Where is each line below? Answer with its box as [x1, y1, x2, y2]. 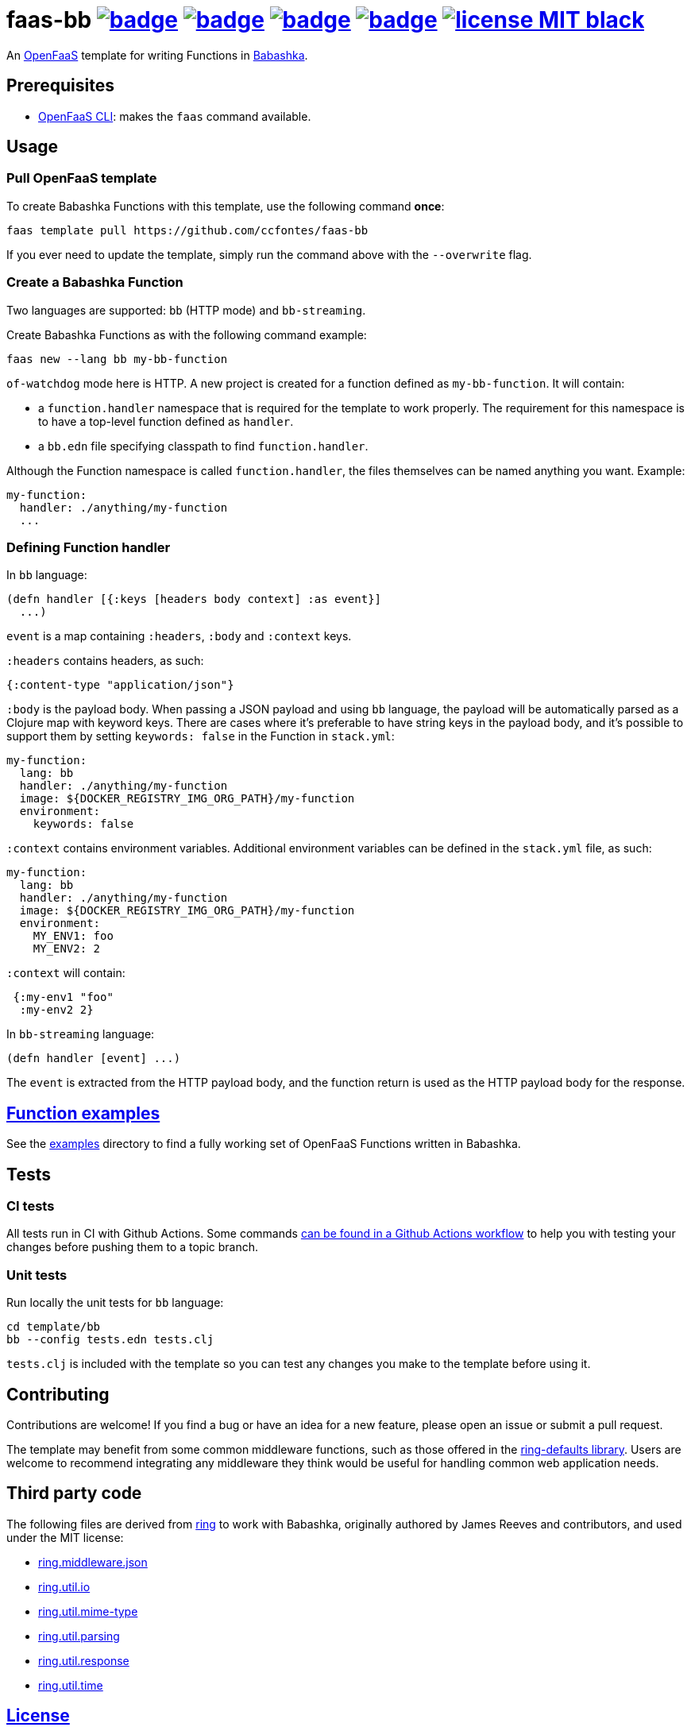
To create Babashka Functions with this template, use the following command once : [6, 199, 445, 213]
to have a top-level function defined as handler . [38, 414, 294, 428]
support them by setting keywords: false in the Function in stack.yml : [6, 729, 395, 744]
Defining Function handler [6, 539, 171, 555]
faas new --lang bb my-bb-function [6, 352, 228, 365]
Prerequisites [6, 75, 114, 96]
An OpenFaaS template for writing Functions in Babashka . [6, 48, 308, 62]
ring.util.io [38, 1579, 91, 1594]
